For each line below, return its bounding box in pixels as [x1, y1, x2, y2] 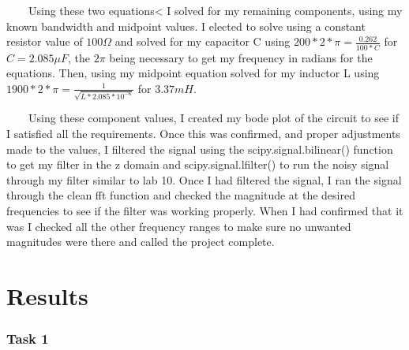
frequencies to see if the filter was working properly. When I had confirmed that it [6, 202, 403, 218]
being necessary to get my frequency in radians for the [109, 49, 373, 65]
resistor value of [6, 33, 83, 50]
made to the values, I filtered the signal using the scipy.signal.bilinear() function [6, 140, 393, 157]
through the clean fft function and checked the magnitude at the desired [6, 187, 355, 203]
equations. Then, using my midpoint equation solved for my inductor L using [6, 65, 380, 81]
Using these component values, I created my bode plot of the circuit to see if [28, 110, 399, 126]
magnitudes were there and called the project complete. [6, 233, 275, 250]
